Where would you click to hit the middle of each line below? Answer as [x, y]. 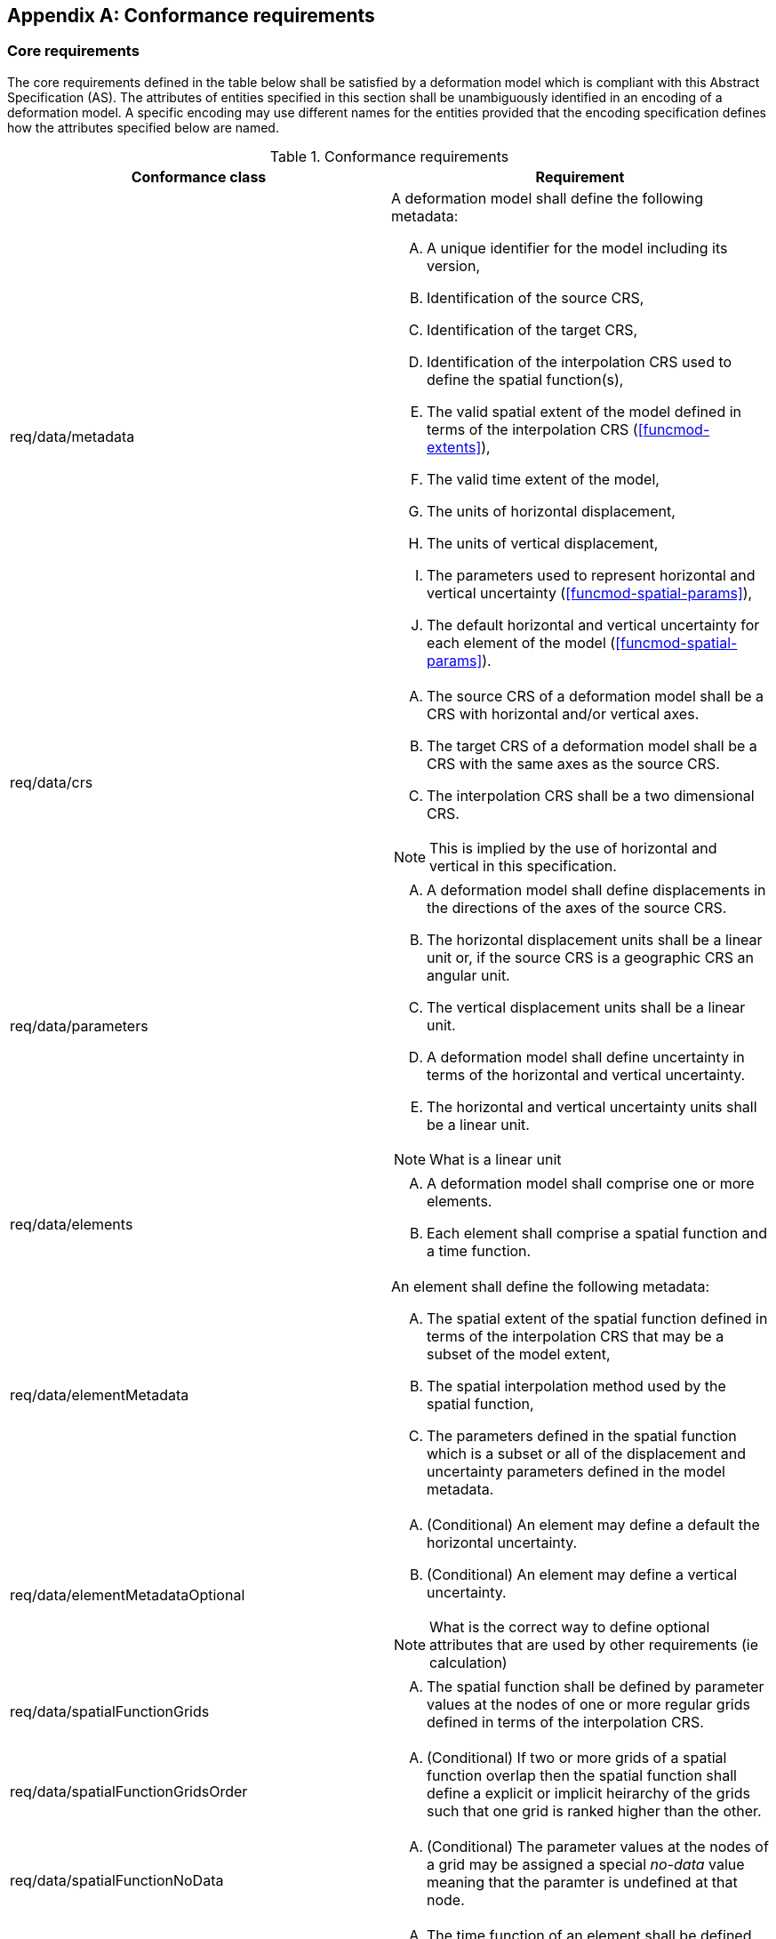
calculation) [468, 1662]
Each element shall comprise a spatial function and [597, 1233]
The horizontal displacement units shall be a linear [595, 939]
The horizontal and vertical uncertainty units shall [592, 1106]
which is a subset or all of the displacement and [586, 1453]
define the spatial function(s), [525, 379]
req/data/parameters [79, 1026]
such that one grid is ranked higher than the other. [594, 1811]
